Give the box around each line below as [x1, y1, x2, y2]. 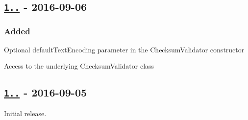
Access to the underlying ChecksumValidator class [4, 61, 154, 71]
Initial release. [4, 108, 47, 118]
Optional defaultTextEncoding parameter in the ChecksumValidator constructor [4, 44, 245, 54]
